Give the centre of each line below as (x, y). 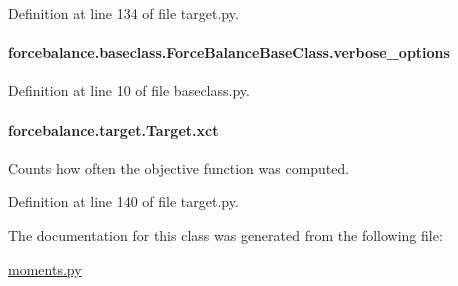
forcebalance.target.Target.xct (113, 129)
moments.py (45, 268)
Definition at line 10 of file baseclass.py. (129, 90)
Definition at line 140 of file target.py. (123, 201)
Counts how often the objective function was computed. (179, 167)
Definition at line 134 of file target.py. (123, 13)
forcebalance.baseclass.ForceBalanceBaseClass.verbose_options (229, 52)
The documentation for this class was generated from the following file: (225, 234)
